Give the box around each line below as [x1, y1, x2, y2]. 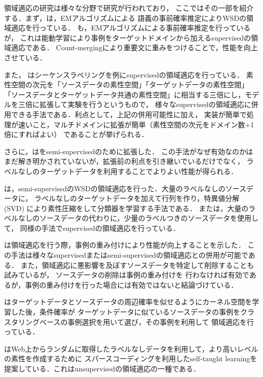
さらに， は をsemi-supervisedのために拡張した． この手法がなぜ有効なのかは [4, 146, 253, 156]
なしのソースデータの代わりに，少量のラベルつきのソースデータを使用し [18, 213, 258, 223]
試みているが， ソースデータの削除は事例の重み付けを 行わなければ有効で [4, 269, 249, 280]
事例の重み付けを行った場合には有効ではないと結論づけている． [25, 279, 238, 290]
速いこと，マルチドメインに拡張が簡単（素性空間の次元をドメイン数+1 [18, 119, 254, 129]
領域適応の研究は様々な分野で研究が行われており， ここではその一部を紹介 [4, 3, 254, 13]
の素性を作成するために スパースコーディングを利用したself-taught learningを [4, 353, 257, 364]
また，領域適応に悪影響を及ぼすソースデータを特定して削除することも [20, 259, 254, 270]
